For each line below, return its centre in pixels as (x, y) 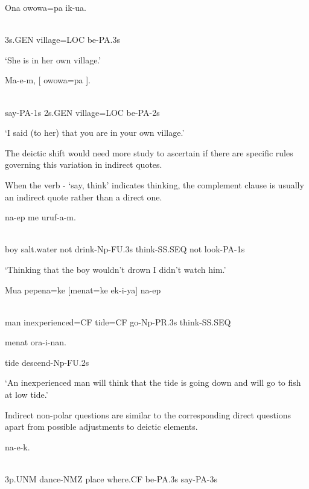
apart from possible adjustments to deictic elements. (101, 427)
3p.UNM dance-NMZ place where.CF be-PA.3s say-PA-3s (111, 479)
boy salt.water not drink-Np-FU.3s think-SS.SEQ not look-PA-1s (125, 249)
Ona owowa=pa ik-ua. (46, 7)
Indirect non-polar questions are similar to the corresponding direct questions (148, 414)
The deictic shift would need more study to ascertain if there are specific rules (149, 152)
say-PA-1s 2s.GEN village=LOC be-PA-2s (82, 112)
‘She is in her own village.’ (53, 59)
